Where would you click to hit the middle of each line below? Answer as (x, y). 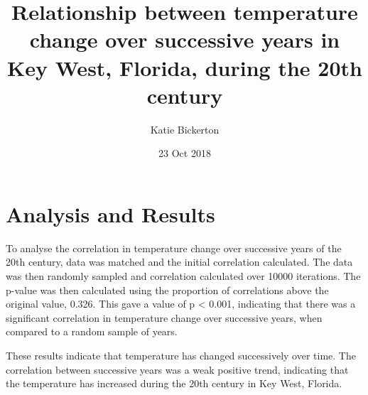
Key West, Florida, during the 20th (185, 67)
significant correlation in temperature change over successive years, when (164, 317)
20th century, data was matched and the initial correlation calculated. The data (179, 262)
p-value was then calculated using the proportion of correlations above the (167, 290)
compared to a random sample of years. (92, 331)
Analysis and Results (110, 213)
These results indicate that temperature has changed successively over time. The (181, 355)
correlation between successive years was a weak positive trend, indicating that (177, 369)
